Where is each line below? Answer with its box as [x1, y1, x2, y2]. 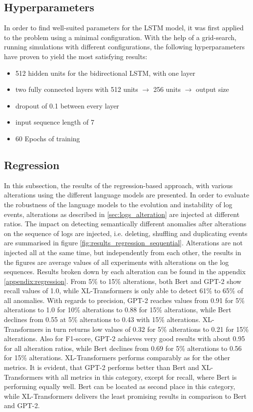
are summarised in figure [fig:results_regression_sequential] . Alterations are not [4, 238, 243, 248]
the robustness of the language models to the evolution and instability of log [4, 199, 232, 209]
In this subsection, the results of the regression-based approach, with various [4, 180, 233, 190]
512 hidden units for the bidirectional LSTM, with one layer [15, 67, 195, 78]
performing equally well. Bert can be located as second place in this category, [4, 381, 235, 391]
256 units [153, 84, 181, 94]
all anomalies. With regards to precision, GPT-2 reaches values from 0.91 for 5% [4, 295, 245, 305]
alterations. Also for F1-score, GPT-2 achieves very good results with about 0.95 [4, 333, 245, 344]
